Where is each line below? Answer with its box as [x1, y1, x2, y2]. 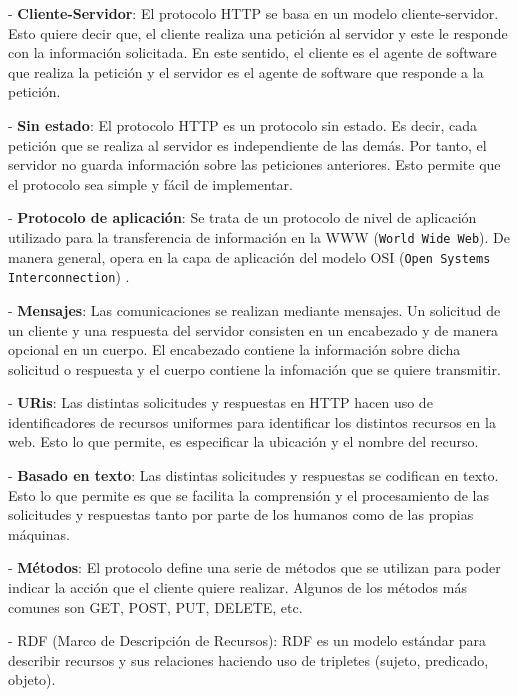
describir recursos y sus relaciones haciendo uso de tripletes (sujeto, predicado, [8, 649, 489, 670]
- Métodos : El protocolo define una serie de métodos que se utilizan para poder [8, 557, 501, 578]
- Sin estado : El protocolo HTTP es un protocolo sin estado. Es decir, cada [8, 114, 478, 135]
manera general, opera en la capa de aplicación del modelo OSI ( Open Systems [8, 246, 491, 267]
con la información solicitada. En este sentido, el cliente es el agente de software [8, 42, 497, 63]
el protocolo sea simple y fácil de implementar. [8, 173, 293, 194]
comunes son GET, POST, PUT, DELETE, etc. [8, 596, 303, 617]
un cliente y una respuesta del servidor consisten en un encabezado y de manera [8, 319, 499, 340]
